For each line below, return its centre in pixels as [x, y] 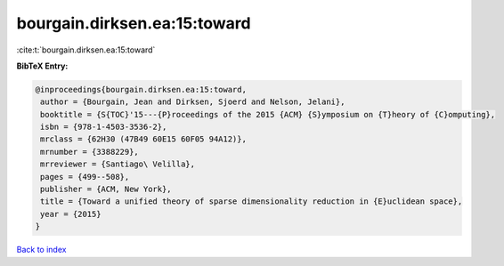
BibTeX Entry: [42, 66]
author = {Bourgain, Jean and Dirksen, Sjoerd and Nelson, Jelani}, [193, 102]
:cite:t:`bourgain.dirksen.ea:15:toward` [86, 50]
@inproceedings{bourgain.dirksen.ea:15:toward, [141, 89]
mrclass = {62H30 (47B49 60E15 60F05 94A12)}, [143, 139]
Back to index [41, 250]
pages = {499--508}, [85, 177]
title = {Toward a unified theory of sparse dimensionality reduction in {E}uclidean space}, [252, 202]
